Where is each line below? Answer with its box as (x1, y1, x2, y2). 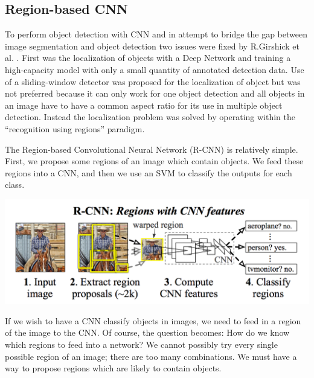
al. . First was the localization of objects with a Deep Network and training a (5, 51, 291, 64)
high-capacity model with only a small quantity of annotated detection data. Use (5, 63, 304, 75)
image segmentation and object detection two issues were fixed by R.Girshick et (5, 39, 300, 52)
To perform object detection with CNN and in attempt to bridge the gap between (5, 28, 308, 40)
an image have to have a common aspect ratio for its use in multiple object (5, 98, 283, 111)
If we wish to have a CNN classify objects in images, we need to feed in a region (5, 314, 301, 327)
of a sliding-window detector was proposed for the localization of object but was (5, 75, 301, 88)
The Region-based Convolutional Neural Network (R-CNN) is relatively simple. (5, 143, 298, 155)
